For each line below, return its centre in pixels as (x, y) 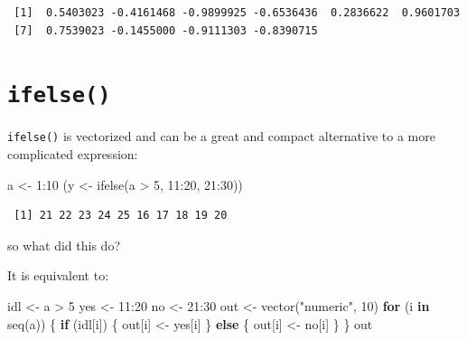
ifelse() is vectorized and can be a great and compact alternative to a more (221, 136)
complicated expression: (73, 154)
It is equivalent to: (58, 275)
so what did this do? (64, 245)
